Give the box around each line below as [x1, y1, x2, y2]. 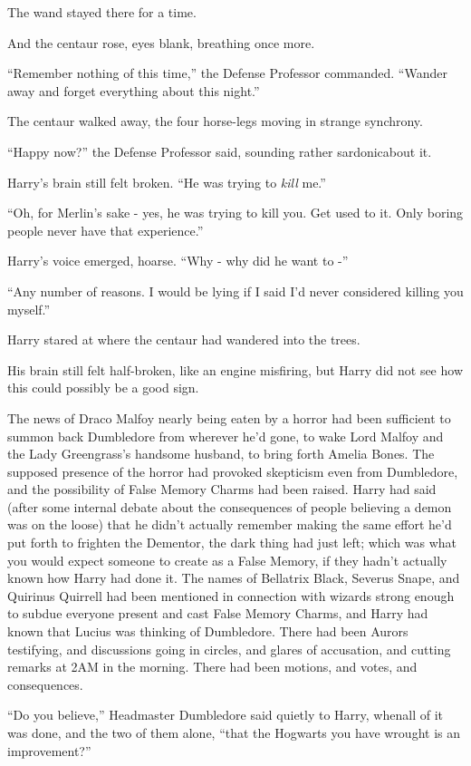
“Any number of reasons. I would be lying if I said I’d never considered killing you [7, 281, 464, 300]
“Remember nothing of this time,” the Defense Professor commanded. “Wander [7, 63, 447, 82]
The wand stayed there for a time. [7, 3, 197, 21]
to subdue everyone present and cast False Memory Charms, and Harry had [7, 604, 428, 623]
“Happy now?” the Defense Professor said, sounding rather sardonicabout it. [7, 141, 432, 160]
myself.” [7, 299, 51, 318]
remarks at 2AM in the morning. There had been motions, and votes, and [7, 657, 418, 676]
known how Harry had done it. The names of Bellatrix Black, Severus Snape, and [7, 568, 460, 587]
